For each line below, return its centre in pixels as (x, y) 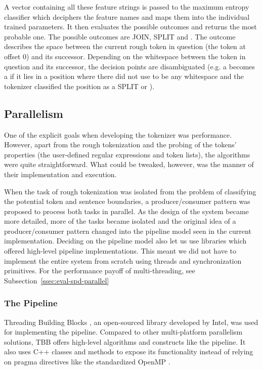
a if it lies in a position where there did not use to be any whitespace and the (124, 76)
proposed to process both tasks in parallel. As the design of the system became (126, 211)
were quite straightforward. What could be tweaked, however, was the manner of (129, 164)
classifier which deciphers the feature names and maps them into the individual (127, 16)
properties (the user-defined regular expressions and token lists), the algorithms (127, 154)
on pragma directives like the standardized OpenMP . (87, 362)
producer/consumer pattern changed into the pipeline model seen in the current (128, 231)
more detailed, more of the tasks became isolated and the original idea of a (120, 221)
